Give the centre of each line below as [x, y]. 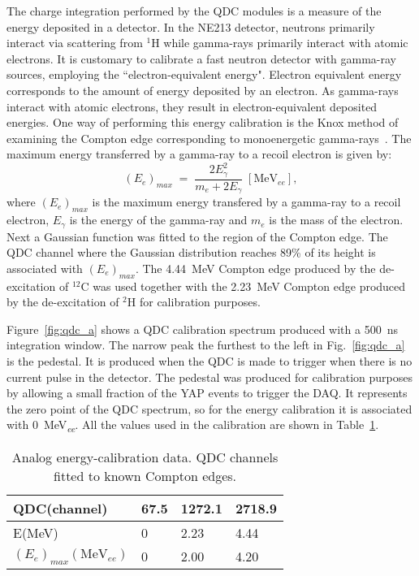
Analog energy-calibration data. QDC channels [145, 457]
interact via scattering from [75, 43]
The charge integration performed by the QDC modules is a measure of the [194, 11]
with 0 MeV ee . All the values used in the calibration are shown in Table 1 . [193, 426]
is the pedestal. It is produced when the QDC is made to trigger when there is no [209, 360]
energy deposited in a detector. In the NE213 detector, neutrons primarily [191, 26]
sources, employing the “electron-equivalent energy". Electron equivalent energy [204, 74]
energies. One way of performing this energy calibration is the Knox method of [203, 122]
